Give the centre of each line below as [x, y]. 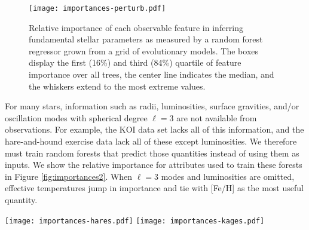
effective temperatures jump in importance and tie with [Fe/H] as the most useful [154, 188]
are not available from [217, 117]
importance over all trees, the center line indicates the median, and [152, 74]
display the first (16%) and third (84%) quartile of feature [135, 62]
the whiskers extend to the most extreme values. [117, 86]
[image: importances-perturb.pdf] [97, 8]
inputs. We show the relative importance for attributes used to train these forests [154, 165]
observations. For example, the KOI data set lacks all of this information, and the [154, 129]
